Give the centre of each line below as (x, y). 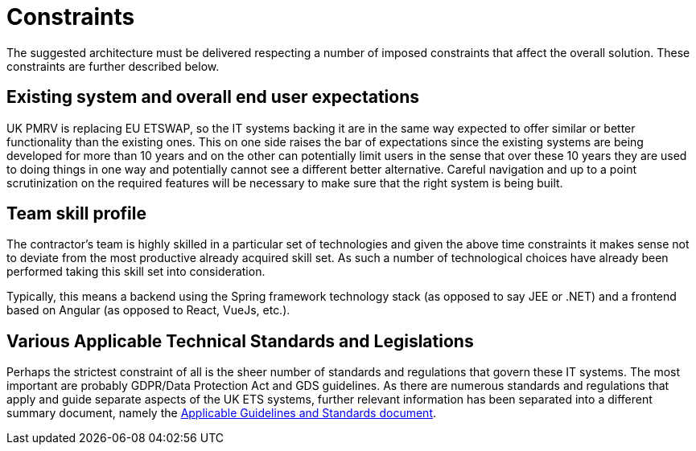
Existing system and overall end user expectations (213, 97)
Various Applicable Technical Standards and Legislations (240, 341)
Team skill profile (76, 214)
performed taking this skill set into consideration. (136, 272)
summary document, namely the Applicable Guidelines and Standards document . (222, 413)
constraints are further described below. (113, 66)
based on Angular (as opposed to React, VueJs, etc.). (148, 310)
